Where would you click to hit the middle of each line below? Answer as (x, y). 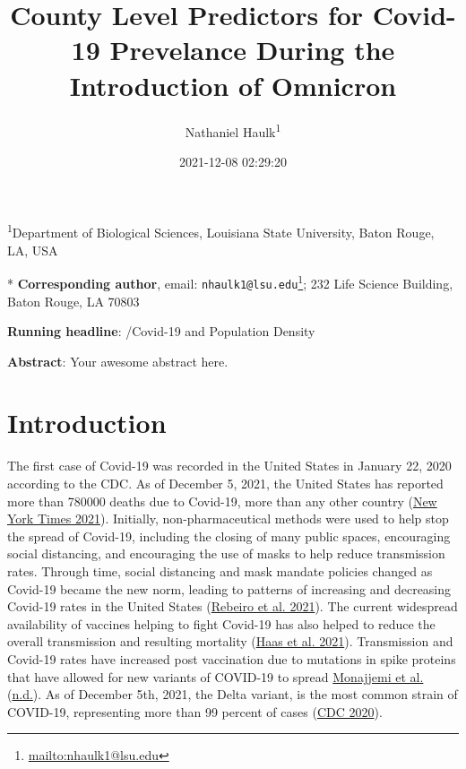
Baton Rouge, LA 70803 (73, 301)
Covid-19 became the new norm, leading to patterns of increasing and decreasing (229, 588)
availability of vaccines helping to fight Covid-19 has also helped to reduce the (221, 623)
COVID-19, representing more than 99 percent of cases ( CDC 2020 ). (195, 711)
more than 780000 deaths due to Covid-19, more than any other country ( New (222, 501)
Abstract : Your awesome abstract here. (118, 361)
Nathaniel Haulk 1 (233, 130)
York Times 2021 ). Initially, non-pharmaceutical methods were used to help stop (228, 518)
